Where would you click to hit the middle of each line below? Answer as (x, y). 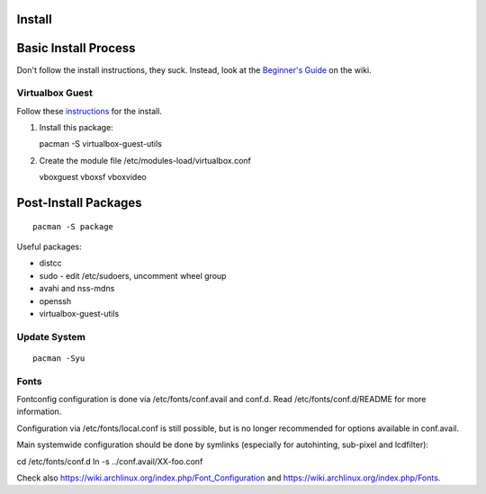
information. (39, 412)
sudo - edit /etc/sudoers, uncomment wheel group (133, 275)
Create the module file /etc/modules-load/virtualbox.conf (145, 160)
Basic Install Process (76, 48)
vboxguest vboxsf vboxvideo (93, 177)
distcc (50, 263)
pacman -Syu (59, 358)
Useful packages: (49, 247)
